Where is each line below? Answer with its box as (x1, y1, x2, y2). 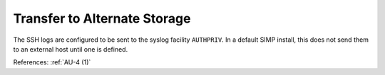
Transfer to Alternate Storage (13, 11, 191, 26)
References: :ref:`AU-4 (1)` (13, 58, 91, 67)
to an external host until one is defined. (13, 45, 128, 53)
